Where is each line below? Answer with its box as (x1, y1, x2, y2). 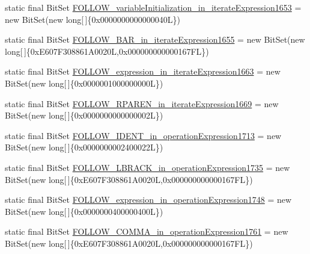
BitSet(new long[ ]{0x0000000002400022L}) (5, 141, 163, 153)
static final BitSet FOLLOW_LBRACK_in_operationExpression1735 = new (5, 161, 290, 173)
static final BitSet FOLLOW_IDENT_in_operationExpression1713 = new (5, 129, 282, 141)
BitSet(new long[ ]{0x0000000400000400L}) (5, 205, 163, 217)
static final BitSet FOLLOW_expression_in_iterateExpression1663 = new (5, 65, 281, 78)
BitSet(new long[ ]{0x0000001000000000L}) (5, 76, 163, 89)
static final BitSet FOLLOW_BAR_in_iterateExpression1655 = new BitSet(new (5, 33, 305, 46)
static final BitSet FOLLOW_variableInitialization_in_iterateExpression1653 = (5, 1, 302, 13)
